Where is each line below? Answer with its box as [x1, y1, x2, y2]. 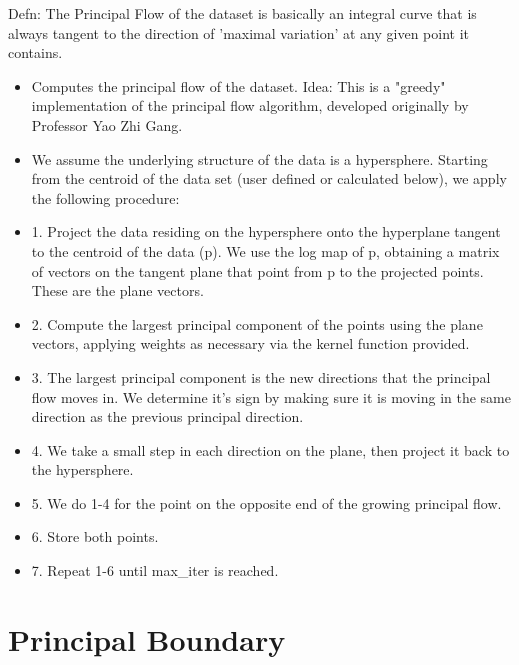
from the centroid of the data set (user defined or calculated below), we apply [31, 168, 507, 189]
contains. [8, 42, 63, 63]
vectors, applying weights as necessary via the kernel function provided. [31, 333, 470, 354]
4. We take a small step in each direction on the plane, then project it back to [31, 439, 510, 460]
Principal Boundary [8, 618, 286, 659]
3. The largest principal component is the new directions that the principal [31, 366, 491, 387]
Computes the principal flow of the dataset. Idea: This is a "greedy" [31, 75, 446, 96]
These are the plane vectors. [31, 280, 204, 301]
